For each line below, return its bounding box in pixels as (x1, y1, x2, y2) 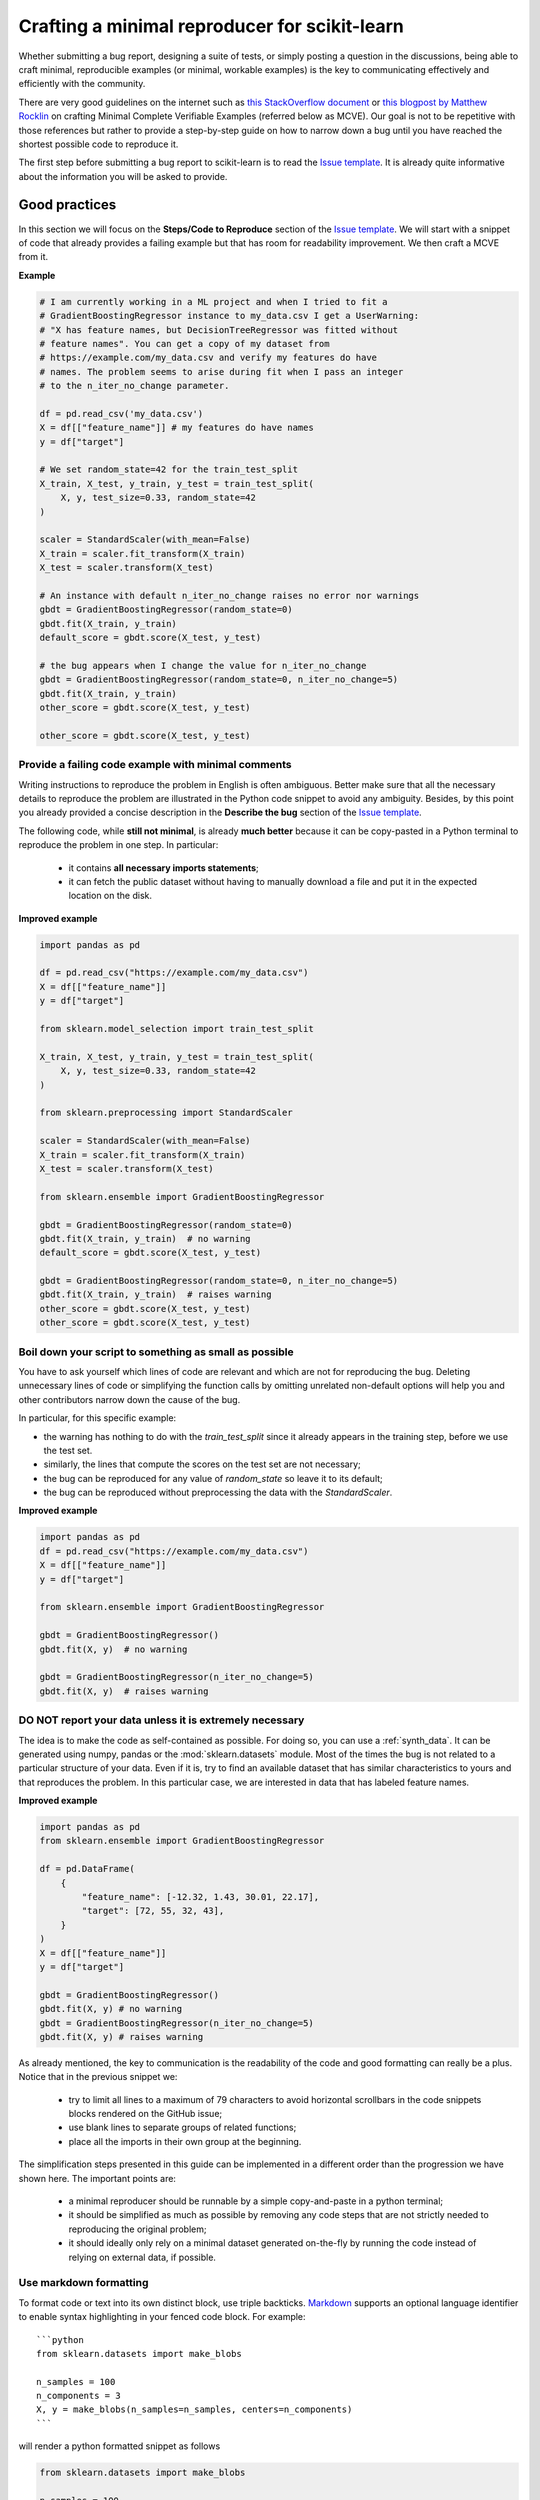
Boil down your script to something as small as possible (18, 1345, 294, 1359)
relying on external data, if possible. (68, 2251, 217, 2263)
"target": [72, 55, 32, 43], (81, 1905, 225, 1917)
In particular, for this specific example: (18, 1412, 177, 1424)
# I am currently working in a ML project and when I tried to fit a (39, 296, 388, 307)
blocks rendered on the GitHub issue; (68, 2108, 223, 2120)
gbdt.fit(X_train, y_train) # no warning (39, 1233, 251, 1244)
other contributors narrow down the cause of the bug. (18, 1393, 241, 1405)
